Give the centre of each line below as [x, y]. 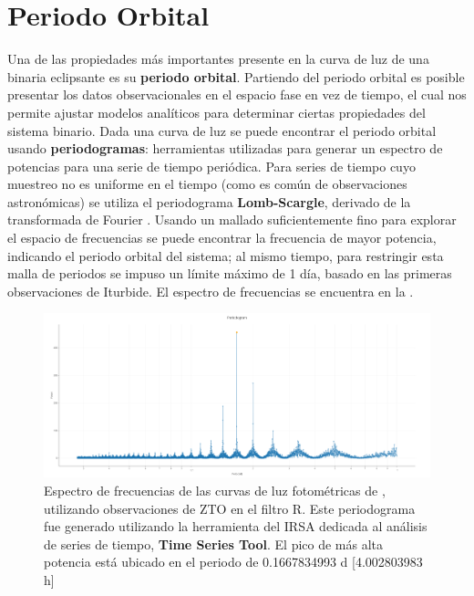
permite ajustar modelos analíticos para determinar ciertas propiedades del [216, 112]
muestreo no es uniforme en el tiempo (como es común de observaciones [207, 184]
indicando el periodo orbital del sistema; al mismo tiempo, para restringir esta [226, 255]
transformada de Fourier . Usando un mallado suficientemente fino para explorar [232, 220]
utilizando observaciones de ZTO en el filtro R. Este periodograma [230, 508]
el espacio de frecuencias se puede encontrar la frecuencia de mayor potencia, [222, 238]
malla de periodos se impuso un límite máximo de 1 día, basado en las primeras [230, 273]
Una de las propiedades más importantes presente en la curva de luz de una [218, 59]
